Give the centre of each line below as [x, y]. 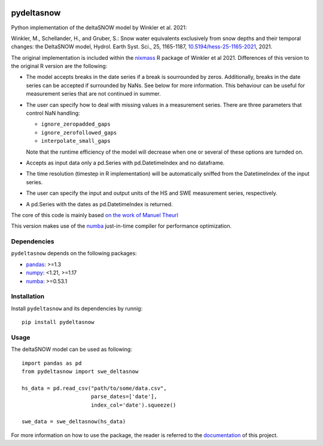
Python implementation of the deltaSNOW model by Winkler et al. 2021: [99, 28]
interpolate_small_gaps [76, 141]
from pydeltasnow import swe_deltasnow [80, 372]
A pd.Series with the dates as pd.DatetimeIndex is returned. [99, 204]
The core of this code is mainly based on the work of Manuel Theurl [95, 215]
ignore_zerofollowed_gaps [79, 132]
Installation [28, 297]
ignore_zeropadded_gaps [76, 124]
